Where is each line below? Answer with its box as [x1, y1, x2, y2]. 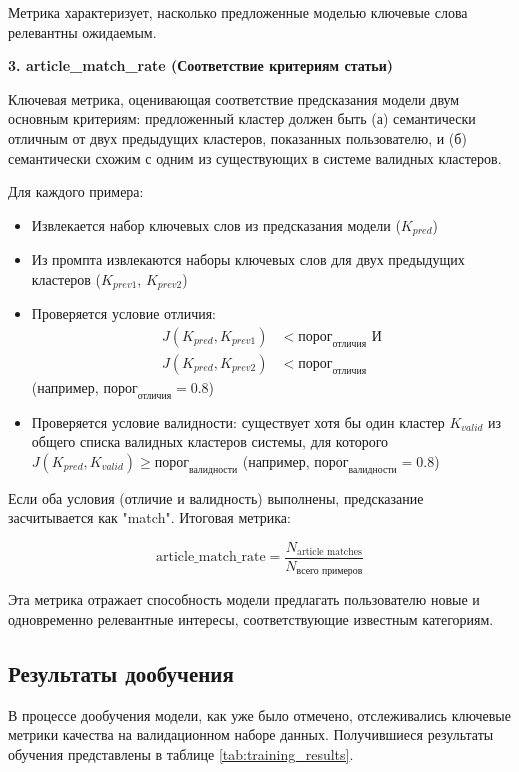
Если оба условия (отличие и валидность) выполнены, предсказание [8, 487, 424, 508]
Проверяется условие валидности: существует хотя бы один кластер [31, 411, 445, 432]
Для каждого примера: [8, 181, 144, 202]
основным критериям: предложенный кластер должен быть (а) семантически [8, 108, 476, 129]
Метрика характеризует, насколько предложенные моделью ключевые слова [8, 2, 468, 22]
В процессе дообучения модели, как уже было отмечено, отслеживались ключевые [8, 704, 511, 725]
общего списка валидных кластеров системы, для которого [31, 431, 389, 452]
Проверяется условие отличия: [31, 303, 217, 324]
